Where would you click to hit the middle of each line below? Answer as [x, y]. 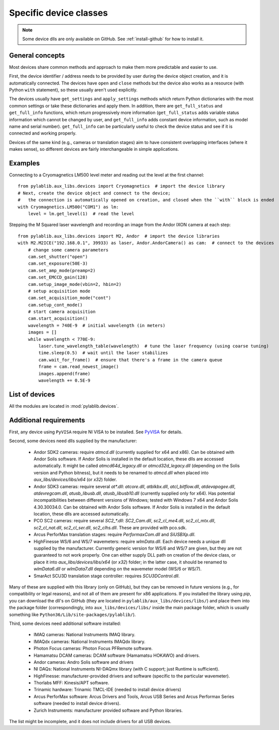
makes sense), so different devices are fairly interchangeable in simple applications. [94, 149]
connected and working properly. [43, 133]
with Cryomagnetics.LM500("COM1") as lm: [68, 207]
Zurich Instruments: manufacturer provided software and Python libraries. [108, 710]
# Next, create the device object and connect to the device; [94, 193]
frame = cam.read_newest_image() [79, 367]
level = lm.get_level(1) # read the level [81, 214]
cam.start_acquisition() [58, 319]
